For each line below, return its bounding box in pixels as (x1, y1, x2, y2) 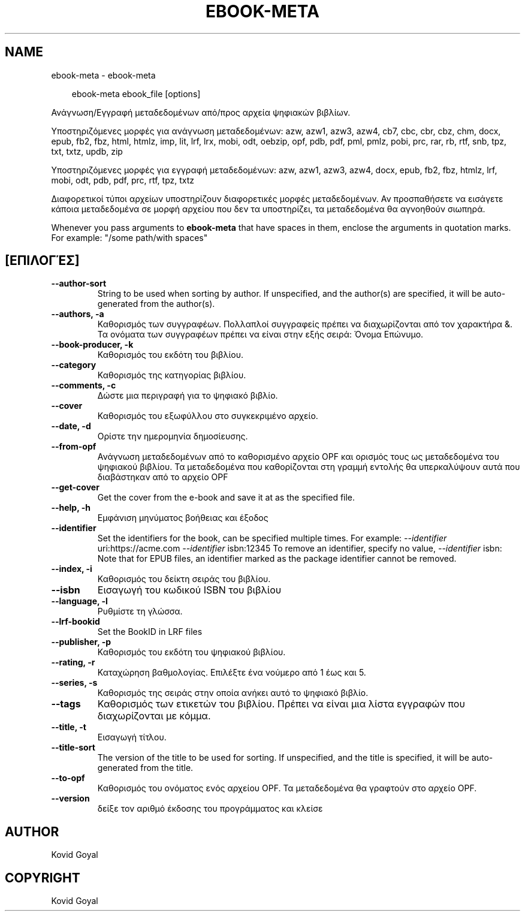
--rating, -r (51, 657, 95, 668)
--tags (51, 698, 81, 710)
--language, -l (51, 596, 108, 607)
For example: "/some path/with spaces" (51, 232, 208, 243)
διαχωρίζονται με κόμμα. (97, 710, 211, 722)
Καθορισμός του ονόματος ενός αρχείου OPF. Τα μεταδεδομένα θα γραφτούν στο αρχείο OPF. (97, 783, 477, 794)
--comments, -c (51, 380, 116, 391)
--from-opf (51, 441, 96, 452)
